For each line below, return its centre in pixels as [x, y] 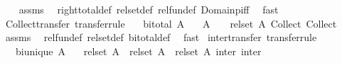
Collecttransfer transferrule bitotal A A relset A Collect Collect [171, 23]
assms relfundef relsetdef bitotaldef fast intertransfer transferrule [161, 37]
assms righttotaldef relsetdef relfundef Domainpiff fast [149, 9]
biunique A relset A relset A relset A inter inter [138, 51]
